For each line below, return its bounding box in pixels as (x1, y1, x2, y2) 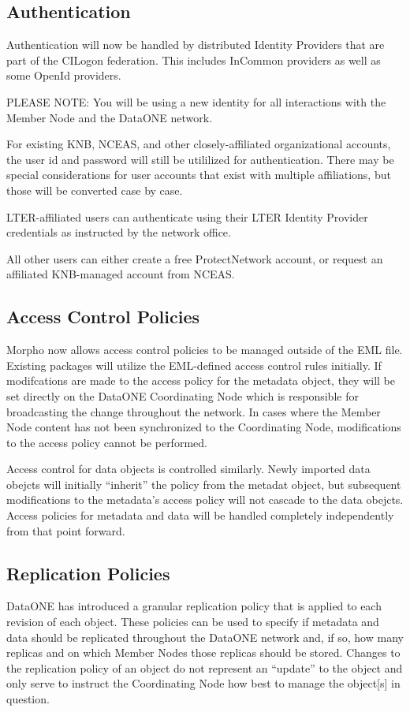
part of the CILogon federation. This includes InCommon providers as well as (6, 51, 381, 68)
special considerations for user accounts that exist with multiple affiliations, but (6, 166, 391, 183)
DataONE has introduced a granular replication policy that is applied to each (6, 598, 382, 614)
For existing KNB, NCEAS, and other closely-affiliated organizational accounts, (6, 136, 391, 152)
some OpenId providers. (6, 67, 121, 84)
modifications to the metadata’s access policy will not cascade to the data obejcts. (6, 491, 404, 508)
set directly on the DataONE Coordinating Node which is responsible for (6, 387, 359, 404)
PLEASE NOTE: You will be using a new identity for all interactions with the (6, 93, 386, 110)
